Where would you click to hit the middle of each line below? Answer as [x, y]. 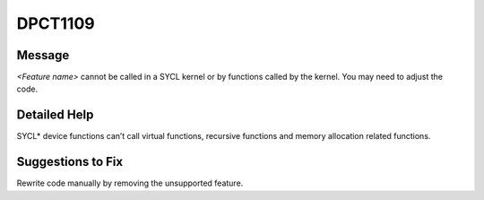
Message [43, 55]
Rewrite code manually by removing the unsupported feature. [130, 183]
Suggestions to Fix [70, 162]
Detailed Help [55, 115]
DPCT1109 [56, 23]
